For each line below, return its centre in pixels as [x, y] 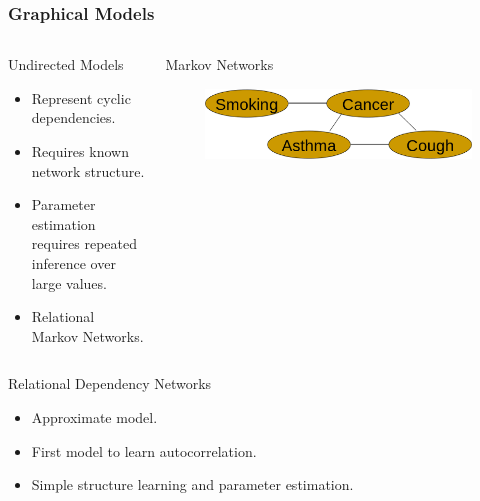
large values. [69, 282]
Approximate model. [94, 416]
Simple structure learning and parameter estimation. [192, 484]
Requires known [80, 151]
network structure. [88, 170]
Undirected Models [66, 64]
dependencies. [73, 117]
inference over [73, 262]
